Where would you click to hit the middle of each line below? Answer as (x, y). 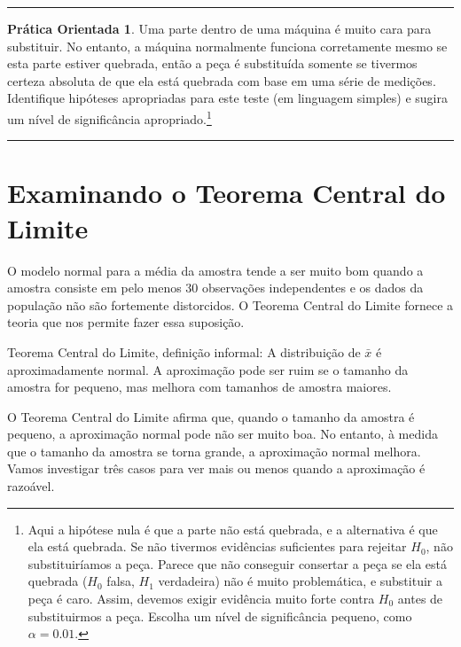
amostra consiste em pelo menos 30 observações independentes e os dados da (215, 288)
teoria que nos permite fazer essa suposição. (126, 322)
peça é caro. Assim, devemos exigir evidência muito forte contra (201, 599)
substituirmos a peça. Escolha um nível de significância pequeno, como (220, 616)
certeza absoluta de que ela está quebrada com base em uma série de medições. (222, 80)
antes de (420, 599)
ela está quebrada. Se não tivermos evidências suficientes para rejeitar (217, 546)
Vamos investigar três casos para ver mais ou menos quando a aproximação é (216, 468)
